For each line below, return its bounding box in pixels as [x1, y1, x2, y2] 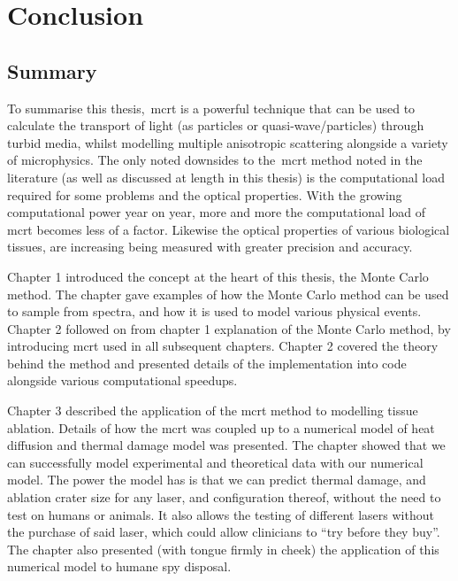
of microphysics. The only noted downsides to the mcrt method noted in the [7, 151, 423, 169]
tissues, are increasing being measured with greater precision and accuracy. [7, 237, 413, 256]
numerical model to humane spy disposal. [7, 557, 232, 576]
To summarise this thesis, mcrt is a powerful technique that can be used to [7, 98, 416, 117]
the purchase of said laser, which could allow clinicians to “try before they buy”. [7, 523, 440, 541]
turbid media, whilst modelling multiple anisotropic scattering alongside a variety [7, 133, 448, 151]
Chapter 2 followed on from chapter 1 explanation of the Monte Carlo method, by [7, 319, 451, 337]
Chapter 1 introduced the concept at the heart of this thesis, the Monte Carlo [7, 267, 429, 285]
